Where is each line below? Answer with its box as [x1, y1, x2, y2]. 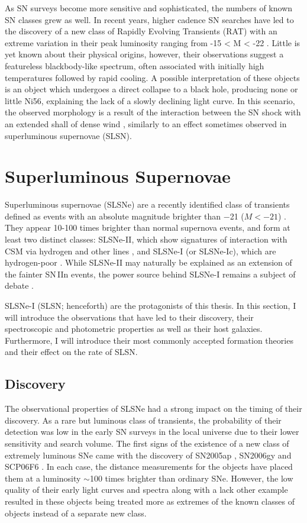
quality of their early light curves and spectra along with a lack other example [5, 483, 288, 496]
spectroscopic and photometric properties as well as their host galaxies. [5, 322, 263, 335]
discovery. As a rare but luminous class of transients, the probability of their [5, 414, 282, 426]
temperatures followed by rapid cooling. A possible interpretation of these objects [5, 71, 300, 83]
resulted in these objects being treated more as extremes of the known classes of [5, 495, 295, 507]
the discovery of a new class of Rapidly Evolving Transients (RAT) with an [5, 25, 277, 37]
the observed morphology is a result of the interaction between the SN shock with [5, 106, 301, 118]
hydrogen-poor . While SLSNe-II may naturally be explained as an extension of [5, 256, 292, 269]
